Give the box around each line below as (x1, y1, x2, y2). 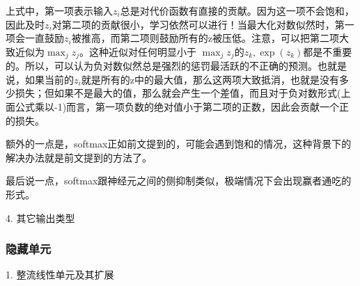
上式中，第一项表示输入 (6, 3, 113, 17)
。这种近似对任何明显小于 (79, 44, 196, 58)
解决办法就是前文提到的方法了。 (6, 150, 152, 164)
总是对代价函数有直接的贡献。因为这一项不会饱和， (120, 3, 354, 17)
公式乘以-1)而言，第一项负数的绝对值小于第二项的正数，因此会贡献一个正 (15, 100, 350, 114)
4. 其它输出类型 (6, 210, 75, 225)
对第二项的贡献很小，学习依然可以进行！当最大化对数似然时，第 (52, 17, 345, 31)
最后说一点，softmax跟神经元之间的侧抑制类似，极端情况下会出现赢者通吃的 (6, 173, 352, 188)
